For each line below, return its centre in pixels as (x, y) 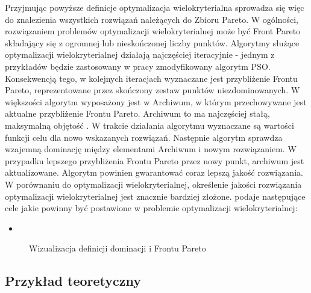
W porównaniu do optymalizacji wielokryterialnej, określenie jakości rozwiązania (153, 184)
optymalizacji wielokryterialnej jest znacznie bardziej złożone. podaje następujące (155, 196)
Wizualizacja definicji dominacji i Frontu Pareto (118, 248)
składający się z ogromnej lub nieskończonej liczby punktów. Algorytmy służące (152, 42)
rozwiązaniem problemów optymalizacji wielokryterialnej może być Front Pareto (153, 31)
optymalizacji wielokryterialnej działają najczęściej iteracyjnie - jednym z (140, 54)
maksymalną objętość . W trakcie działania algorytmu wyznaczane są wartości (149, 125)
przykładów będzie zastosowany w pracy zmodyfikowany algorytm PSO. (138, 66)
